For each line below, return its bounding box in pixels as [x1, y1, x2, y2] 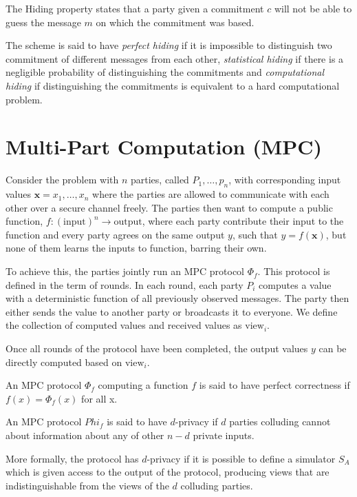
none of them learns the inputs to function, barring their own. [6, 241, 267, 255]
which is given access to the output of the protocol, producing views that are [6, 465, 329, 479]
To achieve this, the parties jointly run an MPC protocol [6, 264, 244, 278]
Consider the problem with [6, 172, 119, 187]
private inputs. [193, 427, 255, 442]
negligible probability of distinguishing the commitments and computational [6, 65, 325, 79]
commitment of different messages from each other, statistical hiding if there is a [6, 51, 344, 65]
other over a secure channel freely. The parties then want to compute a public [6, 200, 333, 214]
